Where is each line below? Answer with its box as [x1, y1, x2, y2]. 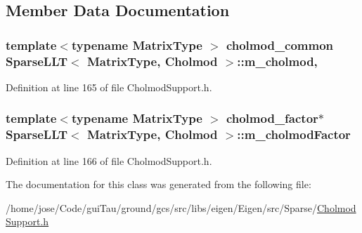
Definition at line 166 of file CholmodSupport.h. [6, 153, 212, 168]
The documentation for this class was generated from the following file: [6, 177, 311, 192]
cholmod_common [226, 36, 334, 53]
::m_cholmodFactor [237, 126, 351, 143]
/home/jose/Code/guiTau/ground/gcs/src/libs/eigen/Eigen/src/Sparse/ [6, 200, 318, 215]
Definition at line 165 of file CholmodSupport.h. [6, 79, 212, 94]
